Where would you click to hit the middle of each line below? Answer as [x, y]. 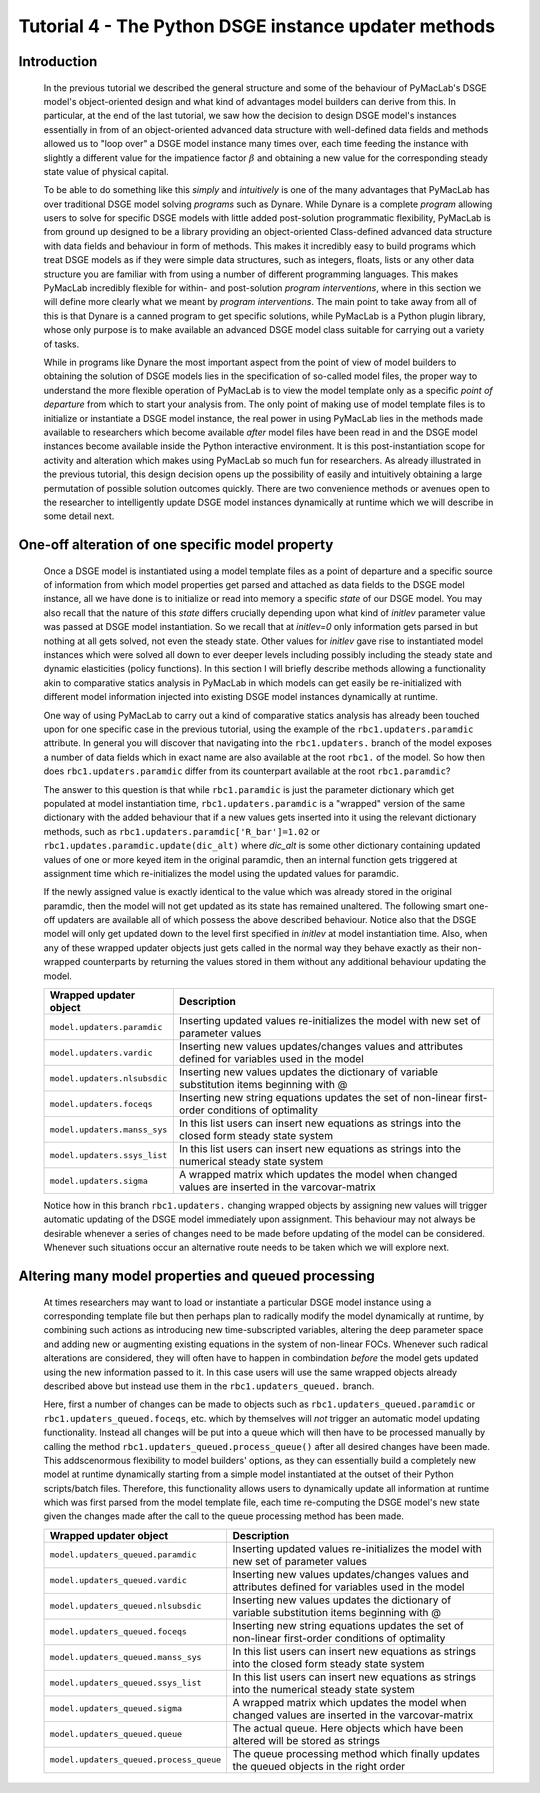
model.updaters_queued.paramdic [123, 1555]
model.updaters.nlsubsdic [108, 1078]
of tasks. [61, 344]
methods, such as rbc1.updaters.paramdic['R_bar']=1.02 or [181, 831]
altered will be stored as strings [306, 1740]
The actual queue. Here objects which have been [348, 1728]
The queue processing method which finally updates [356, 1753]
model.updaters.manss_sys [108, 1129]
